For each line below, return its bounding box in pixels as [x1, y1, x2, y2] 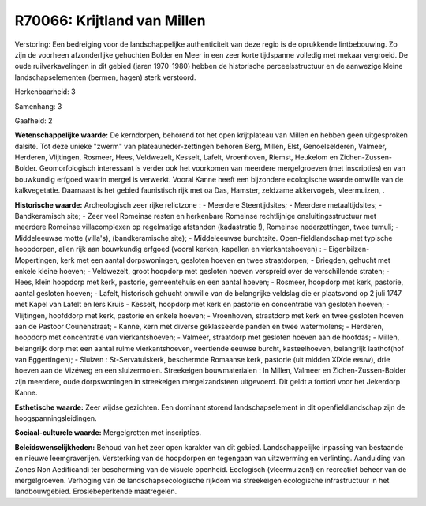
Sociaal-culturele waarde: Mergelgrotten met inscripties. [14, 428, 201, 437]
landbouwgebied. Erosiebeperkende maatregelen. [14, 486, 177, 497]
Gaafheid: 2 [14, 115, 53, 126]
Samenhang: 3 [14, 101, 62, 111]
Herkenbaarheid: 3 [14, 87, 76, 96]
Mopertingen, [14, 255, 59, 264]
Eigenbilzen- [328, 245, 370, 254]
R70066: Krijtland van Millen [14, 12, 206, 29]
